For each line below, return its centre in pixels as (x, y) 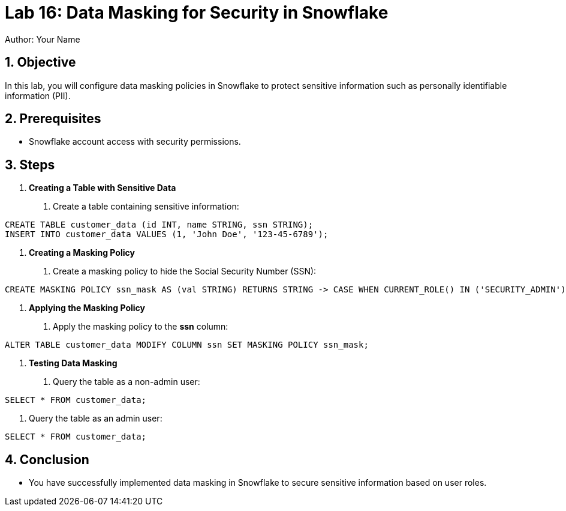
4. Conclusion (47, 459)
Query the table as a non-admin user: (127, 382)
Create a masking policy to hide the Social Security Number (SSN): (185, 271)
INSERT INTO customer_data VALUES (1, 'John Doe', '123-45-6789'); (167, 234)
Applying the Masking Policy (87, 308)
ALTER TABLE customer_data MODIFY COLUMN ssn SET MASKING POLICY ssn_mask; (187, 345)
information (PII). (38, 95)
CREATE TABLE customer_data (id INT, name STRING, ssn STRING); (159, 225)
